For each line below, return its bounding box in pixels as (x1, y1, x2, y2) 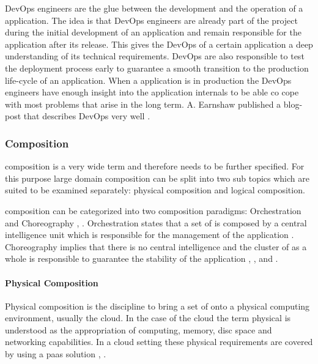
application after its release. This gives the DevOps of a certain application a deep (5, 37, 313, 50)
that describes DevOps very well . (23, 110, 150, 122)
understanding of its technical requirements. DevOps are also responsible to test (5, 50, 305, 62)
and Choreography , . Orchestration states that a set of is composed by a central (5, 216, 307, 229)
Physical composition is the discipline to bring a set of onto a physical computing (5, 299, 310, 312)
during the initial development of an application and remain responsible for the (5, 26, 301, 39)
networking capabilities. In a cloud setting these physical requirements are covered (5, 335, 313, 348)
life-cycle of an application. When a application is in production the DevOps (5, 73, 292, 86)
